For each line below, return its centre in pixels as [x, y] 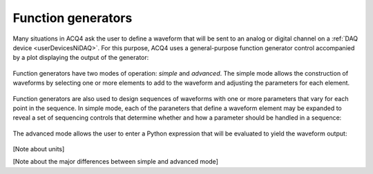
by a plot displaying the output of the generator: [81, 58]
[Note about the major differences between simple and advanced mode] [116, 162]
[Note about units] [39, 149]
